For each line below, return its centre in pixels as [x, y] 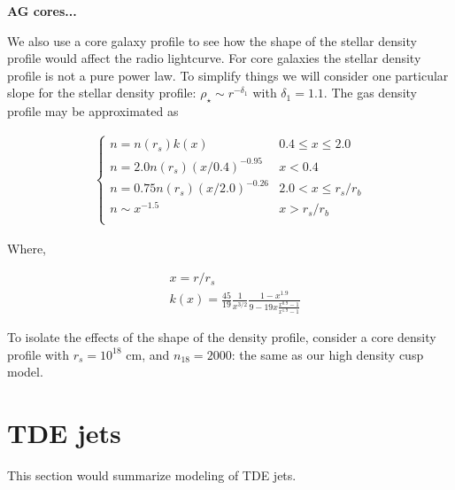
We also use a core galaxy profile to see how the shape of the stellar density [212, 40]
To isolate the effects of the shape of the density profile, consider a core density [222, 337]
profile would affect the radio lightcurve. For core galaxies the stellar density [214, 58]
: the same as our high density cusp [328, 354]
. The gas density [370, 93]
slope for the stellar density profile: [102, 93]
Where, [27, 248]
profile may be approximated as [93, 111]
